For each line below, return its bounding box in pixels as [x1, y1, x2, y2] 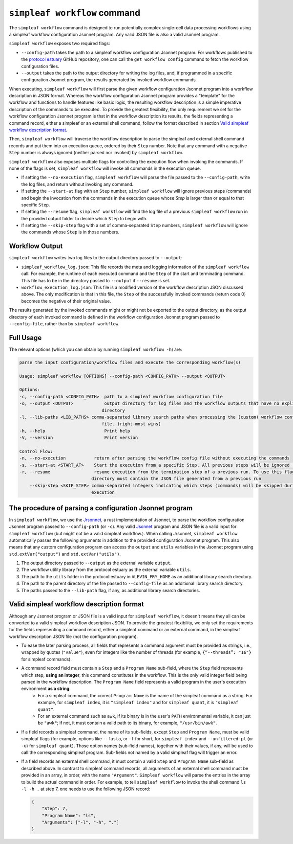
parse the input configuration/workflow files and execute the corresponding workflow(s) [19, 360, 241, 365]
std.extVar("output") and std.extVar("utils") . [9, 551, 121, 557]
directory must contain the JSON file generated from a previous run [91, 476, 261, 481]
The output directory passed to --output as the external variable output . [21, 560, 172, 566]
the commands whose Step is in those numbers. [21, 229, 120, 235]
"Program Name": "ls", [42, 813, 96, 818]
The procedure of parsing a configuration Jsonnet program [9, 504, 193, 512]
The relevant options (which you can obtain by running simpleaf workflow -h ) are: [9, 346, 183, 352]
